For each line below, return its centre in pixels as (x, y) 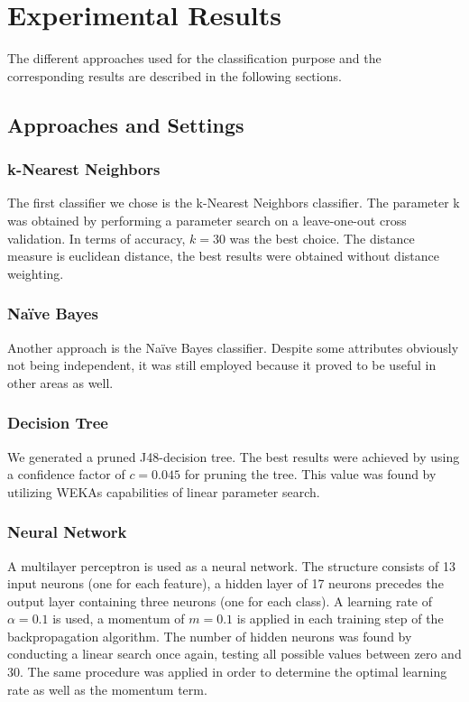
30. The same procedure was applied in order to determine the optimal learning (227, 672)
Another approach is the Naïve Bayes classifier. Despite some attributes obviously (233, 347)
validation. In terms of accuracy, (97, 238)
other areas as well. (60, 382)
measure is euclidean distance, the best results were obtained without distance (223, 256)
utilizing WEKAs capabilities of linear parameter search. (164, 491)
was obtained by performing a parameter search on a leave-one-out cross (207, 220)
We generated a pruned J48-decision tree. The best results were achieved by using (234, 456)
